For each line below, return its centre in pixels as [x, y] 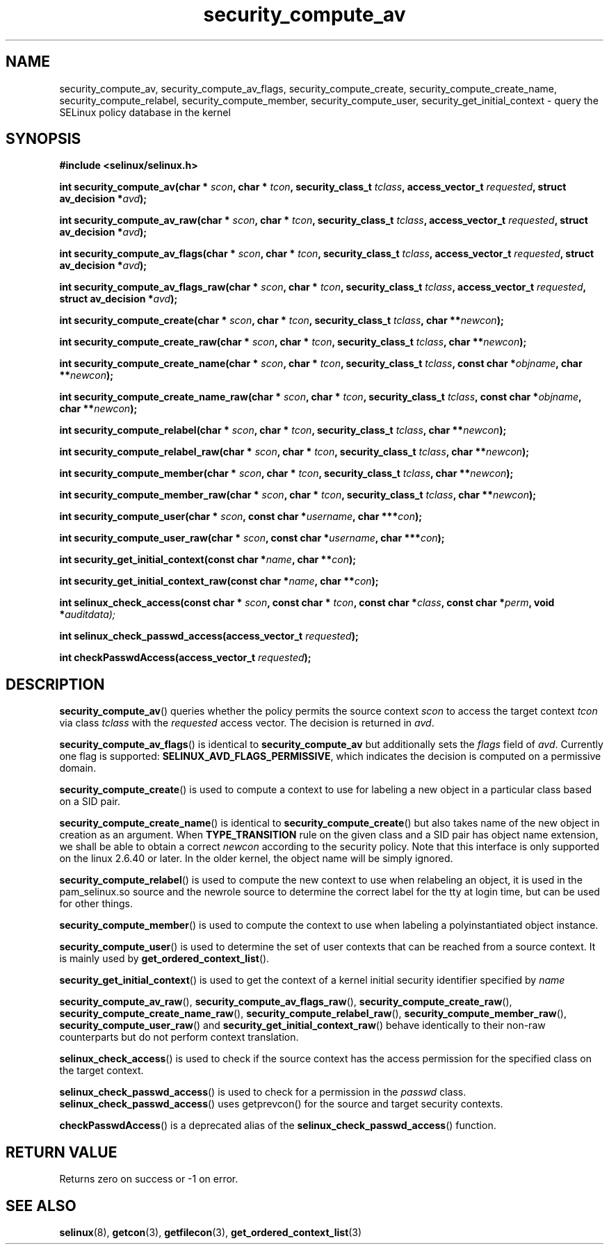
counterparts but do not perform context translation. [179, 1037]
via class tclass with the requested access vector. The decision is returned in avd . [247, 723]
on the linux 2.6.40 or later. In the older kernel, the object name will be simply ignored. [256, 859]
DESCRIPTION [55, 684]
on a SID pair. [90, 802]
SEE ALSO [41, 1206]
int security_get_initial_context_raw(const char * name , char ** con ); [219, 581]
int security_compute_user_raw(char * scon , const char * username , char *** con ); [252, 538]
